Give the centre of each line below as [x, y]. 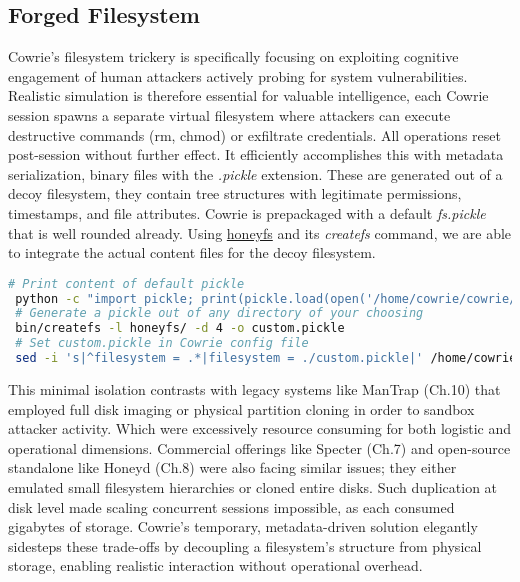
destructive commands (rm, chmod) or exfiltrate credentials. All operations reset [254, 134]
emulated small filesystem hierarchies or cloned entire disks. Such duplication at [253, 486]
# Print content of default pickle [126, 283]
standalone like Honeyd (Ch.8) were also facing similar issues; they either [232, 467]
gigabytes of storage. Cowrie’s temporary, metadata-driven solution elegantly [243, 526]
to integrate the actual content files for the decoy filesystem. [192, 252]
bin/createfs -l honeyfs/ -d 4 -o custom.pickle [180, 328]
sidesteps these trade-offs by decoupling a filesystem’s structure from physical [245, 545]
